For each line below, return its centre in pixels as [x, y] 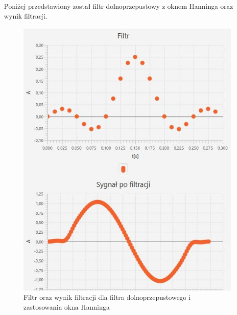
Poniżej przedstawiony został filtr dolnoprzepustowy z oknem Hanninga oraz [118, 6]
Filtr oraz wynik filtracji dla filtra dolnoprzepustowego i [107, 297]
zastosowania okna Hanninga [67, 306]
